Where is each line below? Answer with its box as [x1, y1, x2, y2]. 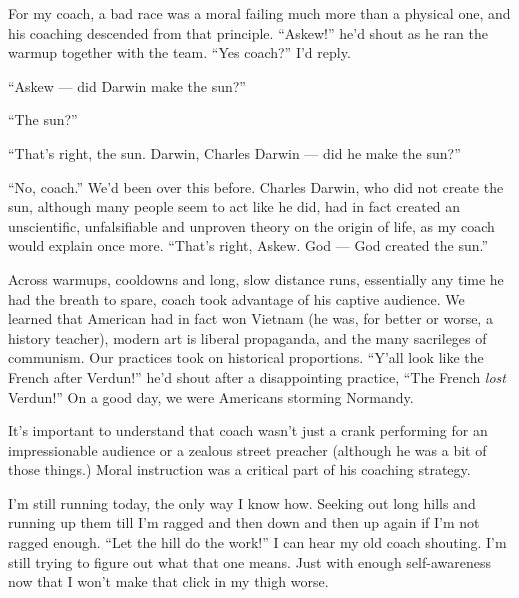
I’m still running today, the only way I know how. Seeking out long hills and [8, 492, 476, 513]
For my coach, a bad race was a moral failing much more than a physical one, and [8, 3, 511, 23]
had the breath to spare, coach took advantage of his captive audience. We [8, 288, 465, 309]
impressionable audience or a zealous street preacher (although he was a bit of [8, 439, 487, 460]
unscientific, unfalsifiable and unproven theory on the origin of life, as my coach [8, 215, 495, 236]
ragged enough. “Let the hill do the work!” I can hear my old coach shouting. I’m [8, 532, 507, 553]
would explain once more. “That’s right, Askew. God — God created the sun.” [8, 235, 489, 256]
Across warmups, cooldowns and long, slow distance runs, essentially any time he [8, 268, 504, 289]
